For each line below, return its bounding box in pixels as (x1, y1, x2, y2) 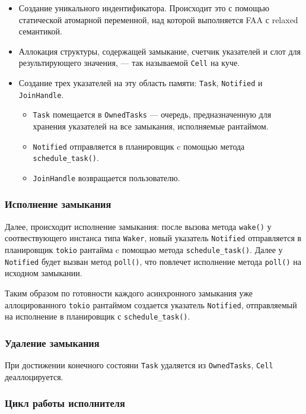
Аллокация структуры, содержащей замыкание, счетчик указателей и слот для (18, 45, 301, 57)
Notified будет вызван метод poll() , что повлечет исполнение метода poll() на (5, 255, 301, 267)
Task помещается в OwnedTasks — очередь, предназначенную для (33, 108, 272, 121)
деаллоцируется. (5, 370, 63, 383)
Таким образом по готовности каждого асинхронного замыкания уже (5, 287, 253, 299)
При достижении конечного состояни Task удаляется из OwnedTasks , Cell (5, 359, 273, 371)
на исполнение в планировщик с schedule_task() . (5, 310, 190, 323)
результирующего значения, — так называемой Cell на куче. (18, 56, 240, 69)
